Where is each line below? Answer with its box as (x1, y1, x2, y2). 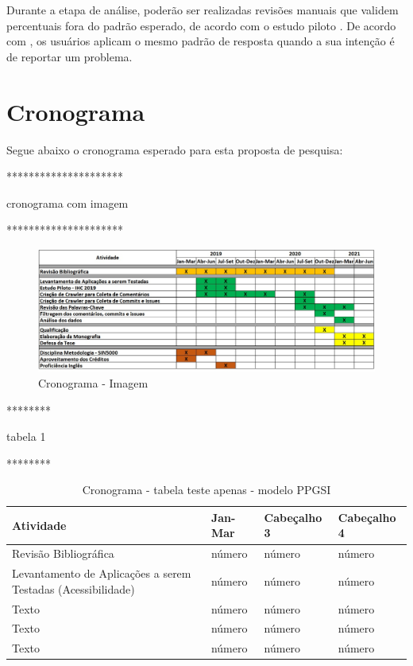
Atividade (12, 516, 67, 533)
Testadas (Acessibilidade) (12, 580, 135, 597)
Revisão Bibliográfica (12, 545, 114, 562)
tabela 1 (6, 428, 46, 445)
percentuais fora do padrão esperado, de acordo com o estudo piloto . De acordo (6, 17, 396, 33)
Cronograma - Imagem (38, 374, 149, 391)
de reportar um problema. (6, 48, 133, 64)
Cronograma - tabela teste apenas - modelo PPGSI (82, 481, 331, 498)
